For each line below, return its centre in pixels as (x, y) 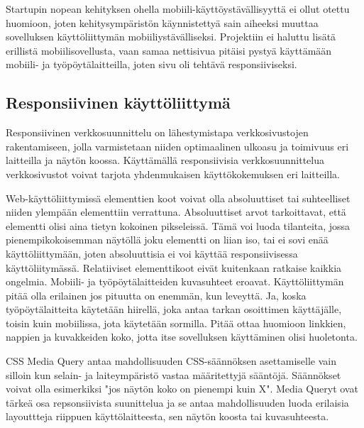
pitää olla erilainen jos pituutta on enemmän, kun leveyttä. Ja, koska (156, 295)
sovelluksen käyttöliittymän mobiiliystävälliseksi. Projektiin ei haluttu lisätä (171, 37)
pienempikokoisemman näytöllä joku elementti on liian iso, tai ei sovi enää (167, 240)
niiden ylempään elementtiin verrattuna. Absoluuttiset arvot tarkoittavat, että (176, 212)
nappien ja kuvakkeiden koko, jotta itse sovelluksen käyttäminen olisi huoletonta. (182, 337)
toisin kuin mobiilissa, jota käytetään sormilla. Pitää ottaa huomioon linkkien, (176, 323)
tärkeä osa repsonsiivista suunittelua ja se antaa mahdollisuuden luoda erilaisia (177, 402)
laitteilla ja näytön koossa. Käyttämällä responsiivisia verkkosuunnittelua (165, 160)
